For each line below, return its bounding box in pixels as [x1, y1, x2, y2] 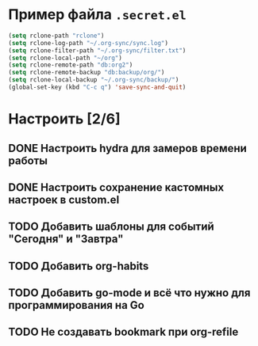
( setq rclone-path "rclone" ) [8, 32, 105, 40]
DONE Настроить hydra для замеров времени [8, 141, 248, 155]
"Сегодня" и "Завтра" [8, 232, 124, 246]
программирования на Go [8, 298, 144, 312]
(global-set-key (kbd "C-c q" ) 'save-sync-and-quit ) [8, 83, 187, 92]
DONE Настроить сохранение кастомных [8, 181, 225, 194]
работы [8, 154, 48, 167]
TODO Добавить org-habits [8, 259, 149, 272]
